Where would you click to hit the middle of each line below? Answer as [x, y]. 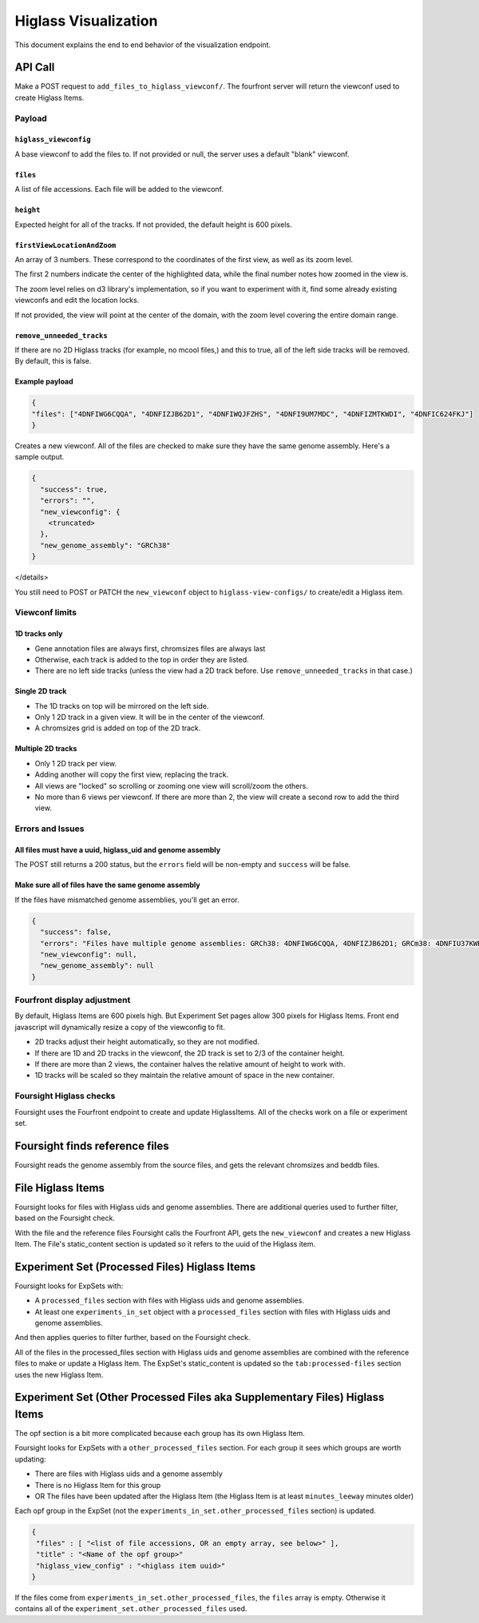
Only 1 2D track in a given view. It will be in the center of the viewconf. [150, 717]
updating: [31, 1459]
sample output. [40, 457]
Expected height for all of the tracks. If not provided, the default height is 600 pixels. [154, 225]
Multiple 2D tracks [46, 749]
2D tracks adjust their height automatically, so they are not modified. [147, 1042]
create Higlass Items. [49, 97]
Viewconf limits [46, 613]
